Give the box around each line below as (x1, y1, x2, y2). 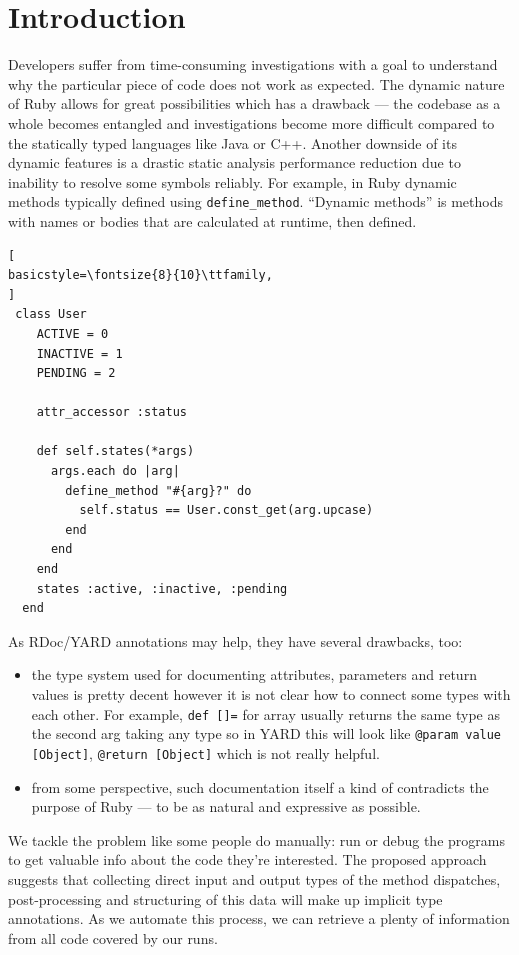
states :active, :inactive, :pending (36, 581, 288, 596)
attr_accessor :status (36, 405, 187, 420)
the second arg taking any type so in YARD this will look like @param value (31, 723, 502, 744)
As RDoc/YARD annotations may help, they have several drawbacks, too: (8, 630, 463, 651)
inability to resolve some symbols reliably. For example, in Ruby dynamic (8, 171, 457, 192)
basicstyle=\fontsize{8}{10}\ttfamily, (8, 268, 273, 283)
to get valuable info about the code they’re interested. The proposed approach (8, 849, 487, 870)
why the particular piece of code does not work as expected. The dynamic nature (8, 73, 505, 94)
